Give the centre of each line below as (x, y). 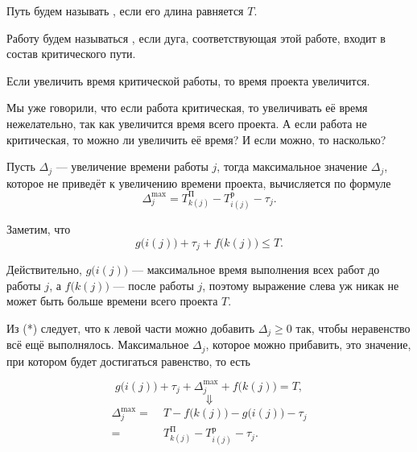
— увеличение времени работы (132, 166)
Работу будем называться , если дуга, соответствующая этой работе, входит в (196, 37)
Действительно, (44, 270)
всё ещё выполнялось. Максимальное (98, 344)
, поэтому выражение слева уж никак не (301, 285)
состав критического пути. (71, 54)
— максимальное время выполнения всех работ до (256, 270)
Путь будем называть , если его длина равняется (125, 10)
